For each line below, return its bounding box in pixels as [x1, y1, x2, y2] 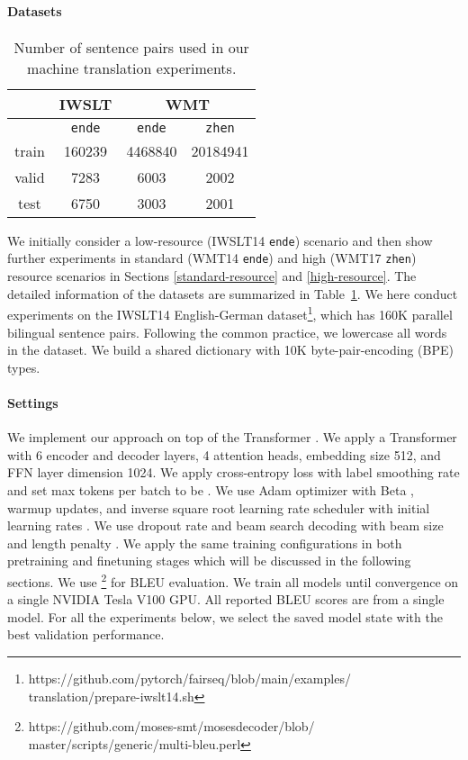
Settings [7, 393, 58, 412]
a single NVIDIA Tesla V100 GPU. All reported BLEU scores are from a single [7, 590, 445, 609]
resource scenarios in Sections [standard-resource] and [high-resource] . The [7, 267, 417, 285]
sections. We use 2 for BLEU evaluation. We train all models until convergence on [7, 569, 459, 591]
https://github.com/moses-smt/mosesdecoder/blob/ [28, 717, 315, 736]
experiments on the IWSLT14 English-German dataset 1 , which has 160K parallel [7, 303, 453, 323]
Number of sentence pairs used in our [13, 36, 249, 58]
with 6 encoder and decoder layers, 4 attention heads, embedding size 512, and [7, 445, 441, 464]
